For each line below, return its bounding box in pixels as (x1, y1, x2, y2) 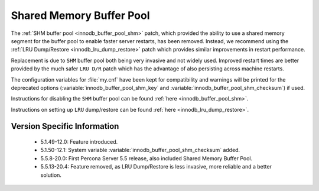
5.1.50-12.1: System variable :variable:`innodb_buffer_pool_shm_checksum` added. (40, 147, 240, 154)
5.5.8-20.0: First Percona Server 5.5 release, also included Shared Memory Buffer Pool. (40, 154, 253, 162)
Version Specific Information (11, 121, 119, 131)
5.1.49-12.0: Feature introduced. (40, 138, 118, 145)
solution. (40, 171, 62, 179)
